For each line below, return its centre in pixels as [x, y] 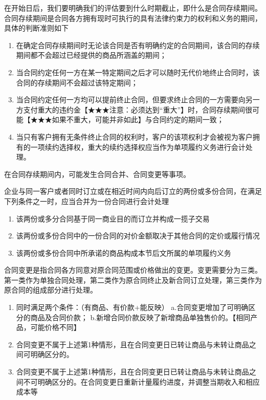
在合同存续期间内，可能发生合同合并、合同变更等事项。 [97, 174]
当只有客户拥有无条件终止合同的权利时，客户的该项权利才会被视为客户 [134, 136]
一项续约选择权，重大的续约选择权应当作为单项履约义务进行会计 [138, 147]
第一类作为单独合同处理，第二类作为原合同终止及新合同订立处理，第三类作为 [133, 280]
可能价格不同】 [56, 327]
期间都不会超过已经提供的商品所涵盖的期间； [91, 55]
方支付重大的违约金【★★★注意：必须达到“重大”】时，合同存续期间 [131, 109]
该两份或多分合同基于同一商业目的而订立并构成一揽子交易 [113, 218]
